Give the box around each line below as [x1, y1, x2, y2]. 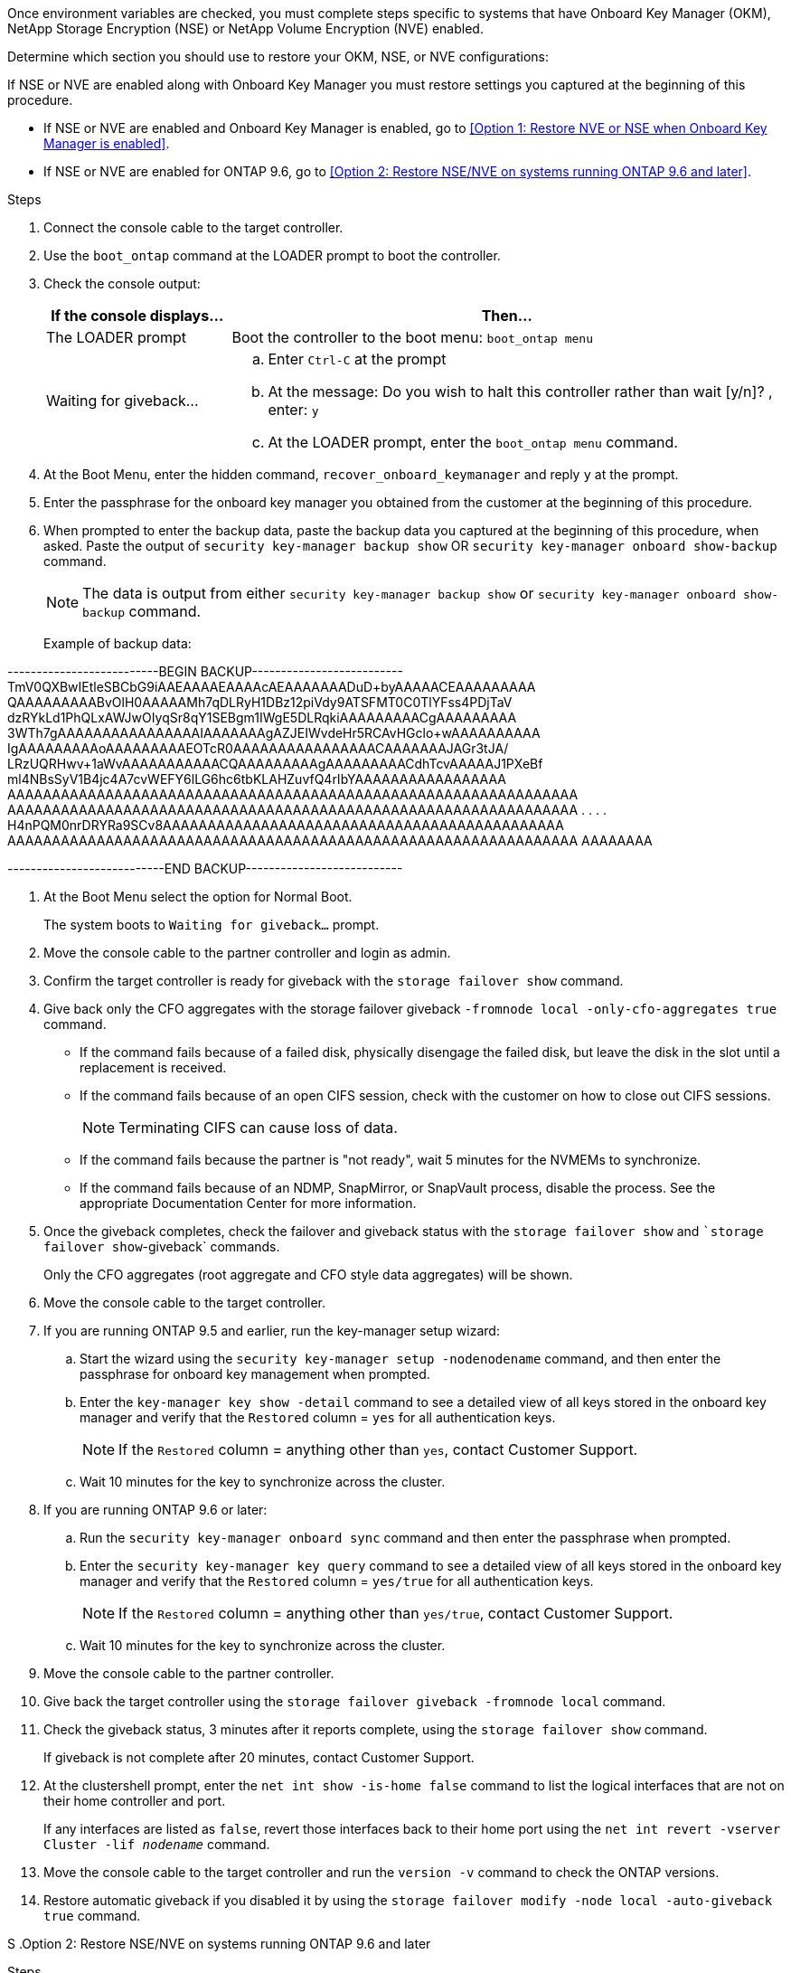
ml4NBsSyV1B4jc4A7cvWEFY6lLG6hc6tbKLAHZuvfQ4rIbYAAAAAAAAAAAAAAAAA [7, 771, 506, 787]
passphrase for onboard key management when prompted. [80, 1366, 430, 1382]
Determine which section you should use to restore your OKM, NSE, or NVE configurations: [7, 49, 549, 64]
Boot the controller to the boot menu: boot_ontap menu [231, 328, 593, 346]
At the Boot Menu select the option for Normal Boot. [43, 889, 353, 904]
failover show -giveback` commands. [43, 1239, 280, 1254]
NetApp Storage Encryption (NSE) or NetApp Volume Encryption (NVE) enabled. [7, 21, 484, 36]
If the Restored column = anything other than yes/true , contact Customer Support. [118, 1604, 673, 1622]
